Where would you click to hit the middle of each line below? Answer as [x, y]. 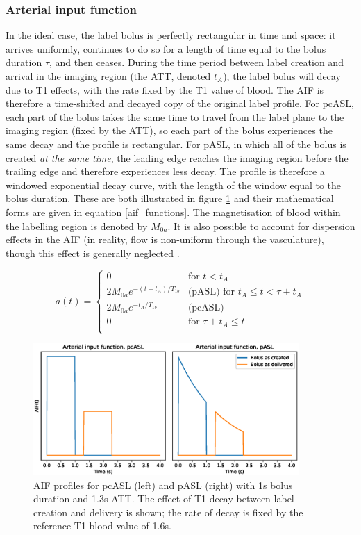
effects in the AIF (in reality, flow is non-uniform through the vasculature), [165, 239]
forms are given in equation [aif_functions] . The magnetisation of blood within [173, 212]
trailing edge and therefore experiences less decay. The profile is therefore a [165, 171]
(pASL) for [211, 292]
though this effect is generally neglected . [93, 253]
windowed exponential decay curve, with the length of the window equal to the [174, 184]
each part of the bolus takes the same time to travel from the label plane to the [175, 116]
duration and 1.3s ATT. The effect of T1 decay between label [164, 499]
